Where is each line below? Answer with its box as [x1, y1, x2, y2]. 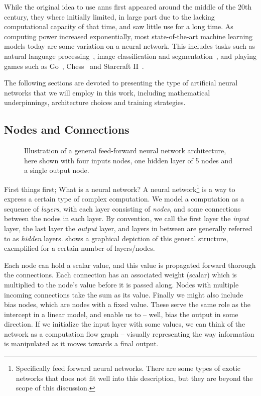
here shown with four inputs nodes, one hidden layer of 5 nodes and [24, 155, 233, 165]
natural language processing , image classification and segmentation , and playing [4, 50, 256, 61]
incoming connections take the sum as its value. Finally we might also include [4, 289, 243, 300]
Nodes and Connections [4, 122, 129, 137]
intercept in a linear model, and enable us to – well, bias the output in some [4, 309, 238, 319]
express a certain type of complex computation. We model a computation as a [4, 193, 244, 204]
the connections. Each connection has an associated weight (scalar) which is [4, 269, 237, 280]
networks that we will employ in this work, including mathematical [4, 87, 210, 97]
